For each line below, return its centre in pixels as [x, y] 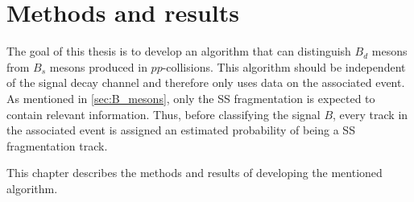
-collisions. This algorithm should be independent [284, 66]
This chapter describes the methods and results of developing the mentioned [195, 173]
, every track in [371, 114]
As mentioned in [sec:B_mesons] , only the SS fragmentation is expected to [191, 98]
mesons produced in [98, 66]
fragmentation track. [57, 145]
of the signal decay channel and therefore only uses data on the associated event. [206, 82]
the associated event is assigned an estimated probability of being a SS [181, 130]
